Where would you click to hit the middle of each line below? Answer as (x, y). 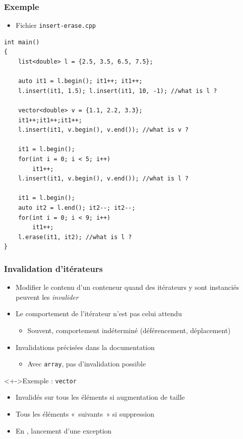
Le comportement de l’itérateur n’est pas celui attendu (99, 313)
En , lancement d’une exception (63, 430)
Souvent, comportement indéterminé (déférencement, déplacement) (129, 330)
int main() (22, 42)
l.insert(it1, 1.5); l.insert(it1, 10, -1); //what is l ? (118, 91)
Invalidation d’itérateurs (54, 268)
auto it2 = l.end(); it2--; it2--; (77, 208)
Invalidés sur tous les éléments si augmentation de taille (100, 397)
